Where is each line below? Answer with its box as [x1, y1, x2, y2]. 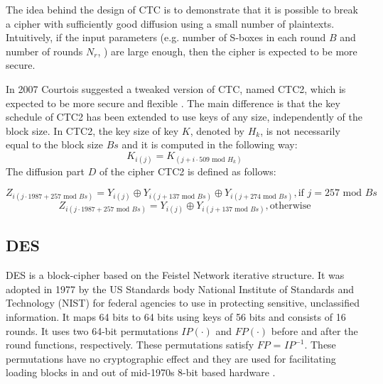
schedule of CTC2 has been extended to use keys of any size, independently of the [6, 109, 363, 124]
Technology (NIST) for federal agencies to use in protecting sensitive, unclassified [6, 295, 360, 310]
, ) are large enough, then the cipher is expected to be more [97, 43, 357, 58]
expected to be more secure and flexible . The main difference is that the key [6, 95, 340, 110]
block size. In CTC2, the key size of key [6, 123, 179, 138]
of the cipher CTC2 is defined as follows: [99, 164, 276, 179]
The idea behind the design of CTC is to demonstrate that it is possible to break [6, 2, 358, 16]
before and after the [271, 323, 358, 338]
